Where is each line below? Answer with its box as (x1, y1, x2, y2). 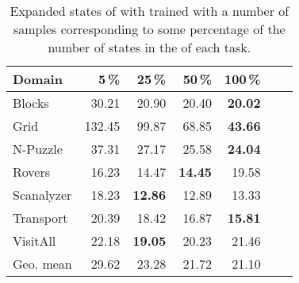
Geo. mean (13, 254, 72, 273)
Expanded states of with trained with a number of (10, 2, 289, 20)
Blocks (13, 94, 49, 112)
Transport (13, 208, 68, 227)
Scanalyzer (13, 185, 72, 204)
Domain (13, 70, 63, 88)
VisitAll (13, 231, 56, 250)
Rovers (13, 163, 51, 181)
